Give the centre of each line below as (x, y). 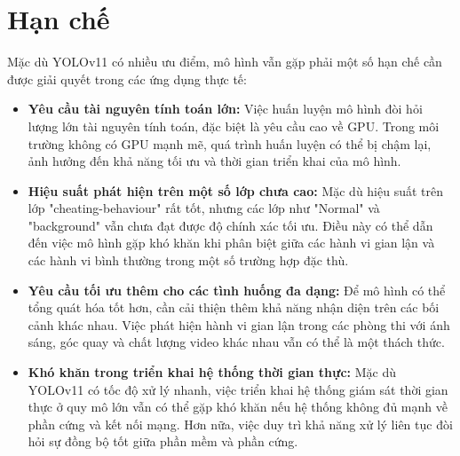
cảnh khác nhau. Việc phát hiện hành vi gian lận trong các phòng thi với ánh (239, 324)
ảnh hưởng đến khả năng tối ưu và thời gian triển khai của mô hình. (214, 161)
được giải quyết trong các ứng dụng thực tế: (127, 79)
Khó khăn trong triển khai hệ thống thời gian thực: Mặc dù (212, 372)
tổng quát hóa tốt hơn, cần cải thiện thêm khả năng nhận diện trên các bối (234, 307)
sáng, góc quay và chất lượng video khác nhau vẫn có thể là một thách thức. (236, 342)
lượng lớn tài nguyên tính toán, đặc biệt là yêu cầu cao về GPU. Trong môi (234, 126)
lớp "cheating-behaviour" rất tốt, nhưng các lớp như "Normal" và (204, 208)
